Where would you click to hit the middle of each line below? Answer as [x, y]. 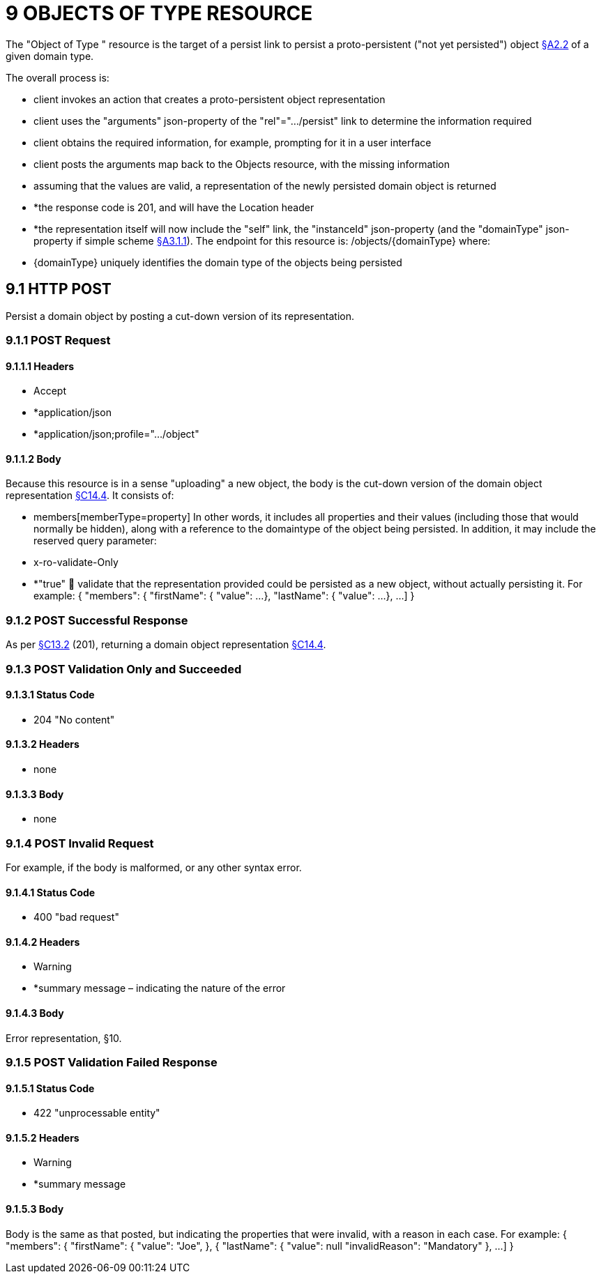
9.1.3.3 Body [35, 794]
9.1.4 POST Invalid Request [80, 843]
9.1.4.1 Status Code [51, 892]
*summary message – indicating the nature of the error [160, 988]
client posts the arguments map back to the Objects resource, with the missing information [242, 164]
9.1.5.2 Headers [43, 1138]
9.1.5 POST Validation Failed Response [112, 1062]
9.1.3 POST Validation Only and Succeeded [124, 669]
